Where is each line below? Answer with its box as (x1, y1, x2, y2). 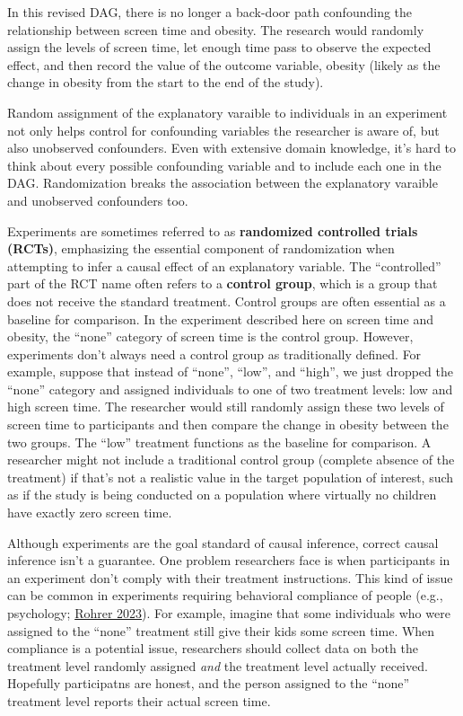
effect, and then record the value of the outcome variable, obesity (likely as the (7, 55, 441, 74)
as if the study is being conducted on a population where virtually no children (7, 485, 437, 504)
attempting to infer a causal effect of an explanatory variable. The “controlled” (7, 256, 441, 275)
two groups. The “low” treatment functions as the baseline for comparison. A (7, 432, 432, 451)
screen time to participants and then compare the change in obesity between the (7, 415, 449, 434)
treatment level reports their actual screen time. (7, 691, 271, 710)
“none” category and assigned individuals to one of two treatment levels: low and (7, 379, 453, 398)
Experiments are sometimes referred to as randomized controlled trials (7, 221, 418, 240)
